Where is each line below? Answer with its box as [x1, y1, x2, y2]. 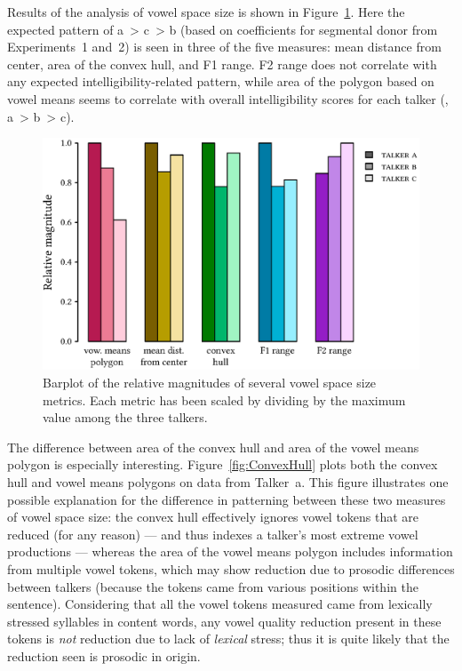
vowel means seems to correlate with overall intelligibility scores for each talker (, [7, 89, 449, 108]
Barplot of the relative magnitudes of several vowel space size [43, 373, 377, 392]
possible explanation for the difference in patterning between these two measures [7, 490, 446, 508]
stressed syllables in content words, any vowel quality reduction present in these [7, 611, 442, 630]
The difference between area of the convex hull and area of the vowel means [7, 437, 419, 456]
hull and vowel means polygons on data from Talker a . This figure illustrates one [7, 472, 449, 491]
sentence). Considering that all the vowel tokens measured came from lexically [7, 595, 433, 613]
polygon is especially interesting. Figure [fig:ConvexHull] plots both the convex [7, 455, 438, 474]
